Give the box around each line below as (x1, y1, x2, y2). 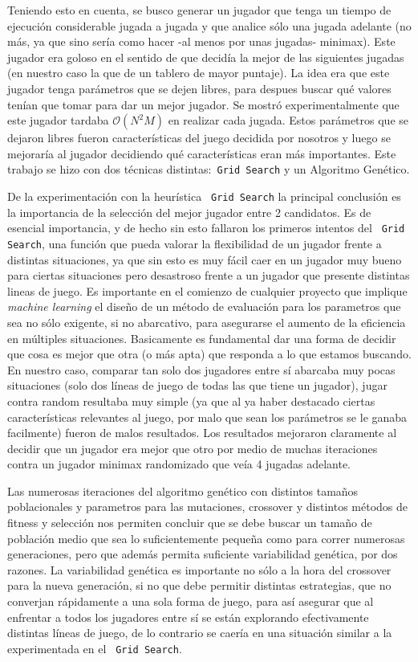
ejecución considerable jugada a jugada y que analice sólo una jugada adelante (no (7, 17, 412, 34)
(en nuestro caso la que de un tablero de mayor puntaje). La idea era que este (7, 64, 390, 81)
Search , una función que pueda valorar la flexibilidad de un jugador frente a (7, 235, 382, 251)
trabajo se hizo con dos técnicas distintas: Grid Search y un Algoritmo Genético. (7, 161, 410, 178)
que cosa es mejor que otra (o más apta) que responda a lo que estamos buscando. (7, 345, 412, 362)
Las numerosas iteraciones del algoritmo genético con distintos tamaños (7, 482, 359, 499)
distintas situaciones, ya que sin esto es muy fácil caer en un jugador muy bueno (7, 251, 402, 268)
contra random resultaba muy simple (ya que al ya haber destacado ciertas (7, 392, 375, 409)
